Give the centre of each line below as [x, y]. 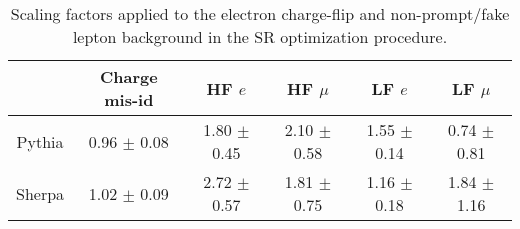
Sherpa [40, 193]
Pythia [40, 141]
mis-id [129, 99]
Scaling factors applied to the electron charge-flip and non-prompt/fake [260, 13]
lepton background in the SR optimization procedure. [260, 36]
